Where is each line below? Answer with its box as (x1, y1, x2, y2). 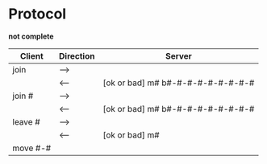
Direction (59, 50, 95, 61)
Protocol (8, 5, 67, 23)
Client (19, 50, 44, 61)
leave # (12, 116, 40, 127)
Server (165, 50, 192, 61)
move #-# (12, 142, 52, 154)
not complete (8, 31, 54, 41)
